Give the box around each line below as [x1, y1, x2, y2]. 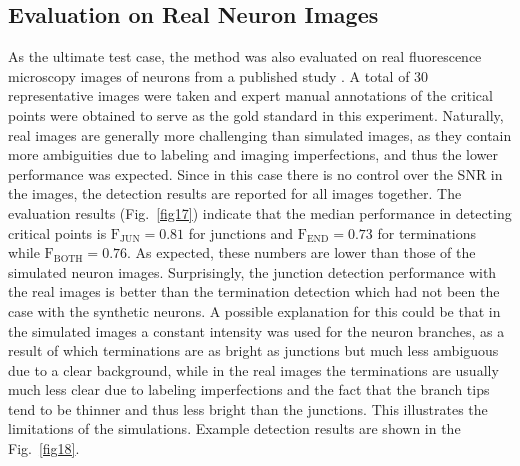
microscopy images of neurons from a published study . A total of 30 [8, 65, 429, 86]
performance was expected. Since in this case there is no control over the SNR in [8, 163, 503, 184]
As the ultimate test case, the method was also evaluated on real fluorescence [8, 46, 482, 67]
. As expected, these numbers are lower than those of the [127, 242, 476, 263]
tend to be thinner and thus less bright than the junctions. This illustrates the [8, 398, 488, 419]
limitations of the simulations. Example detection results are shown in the [8, 418, 461, 439]
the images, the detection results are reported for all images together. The [8, 183, 462, 204]
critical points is [8, 222, 107, 243]
